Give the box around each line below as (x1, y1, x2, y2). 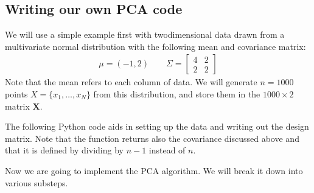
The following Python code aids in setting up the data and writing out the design (5, 120, 309, 133)
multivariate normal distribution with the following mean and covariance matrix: (5, 40, 306, 52)
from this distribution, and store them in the (93, 88, 260, 100)
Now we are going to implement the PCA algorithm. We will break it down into (5, 164, 303, 177)
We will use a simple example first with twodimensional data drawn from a (5, 28, 285, 41)
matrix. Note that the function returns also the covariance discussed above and (5, 132, 299, 144)
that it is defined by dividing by (5, 144, 124, 156)
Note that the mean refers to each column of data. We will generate (5, 75, 257, 88)
